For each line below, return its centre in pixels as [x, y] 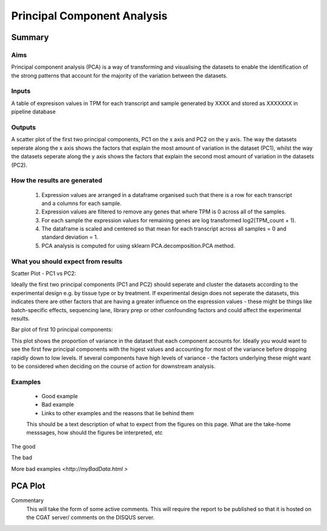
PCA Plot [28, 486]
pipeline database [33, 112]
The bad [22, 458]
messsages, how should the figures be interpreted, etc [94, 433]
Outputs [24, 127]
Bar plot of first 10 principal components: [62, 330]
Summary [30, 37]
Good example [60, 396]
